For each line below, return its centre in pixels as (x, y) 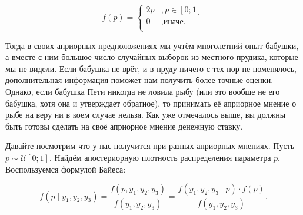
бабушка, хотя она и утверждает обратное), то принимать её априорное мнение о (151, 103)
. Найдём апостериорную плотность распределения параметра (160, 157)
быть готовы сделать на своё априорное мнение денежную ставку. (124, 126)
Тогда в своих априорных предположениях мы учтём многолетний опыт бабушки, (152, 45)
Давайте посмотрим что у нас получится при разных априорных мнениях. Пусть (150, 146)
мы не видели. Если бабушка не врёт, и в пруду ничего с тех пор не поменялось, (151, 68)
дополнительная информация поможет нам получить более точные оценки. (139, 80)
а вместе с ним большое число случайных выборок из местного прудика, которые (152, 57)
